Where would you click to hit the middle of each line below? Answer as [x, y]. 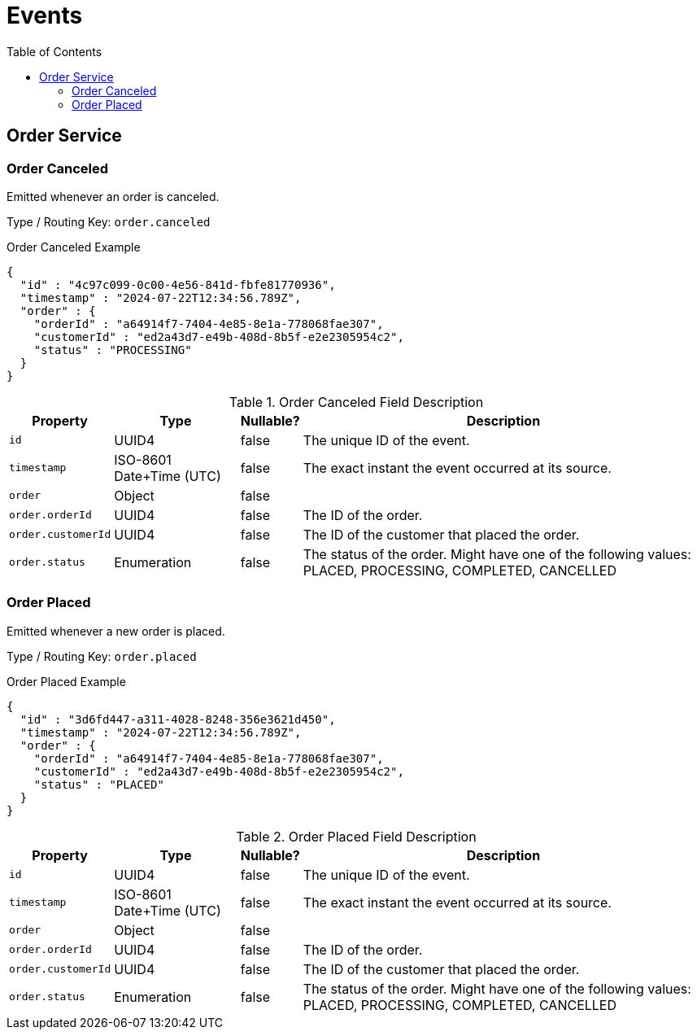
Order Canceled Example [74, 247]
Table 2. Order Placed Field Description [356, 836]
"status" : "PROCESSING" [113, 350]
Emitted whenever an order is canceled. [113, 196]
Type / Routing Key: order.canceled [109, 221]
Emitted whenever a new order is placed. [116, 631]
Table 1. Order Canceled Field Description [356, 402]
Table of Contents [54, 51]
